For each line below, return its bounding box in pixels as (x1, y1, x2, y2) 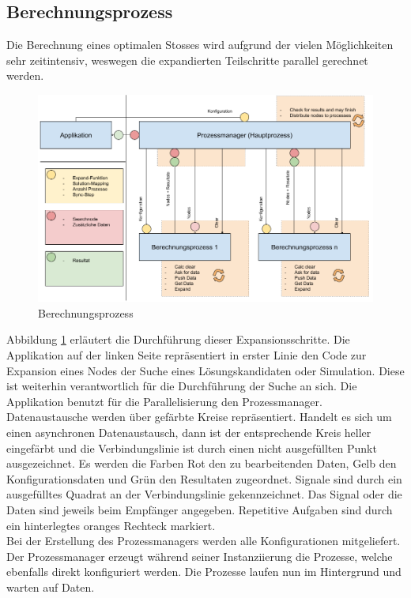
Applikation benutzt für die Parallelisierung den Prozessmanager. (6, 393, 322, 409)
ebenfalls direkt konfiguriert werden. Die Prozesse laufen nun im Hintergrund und (6, 563, 402, 580)
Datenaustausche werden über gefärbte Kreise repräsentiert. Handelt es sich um (6, 408, 392, 425)
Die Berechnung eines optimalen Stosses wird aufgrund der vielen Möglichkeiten (6, 36, 394, 53)
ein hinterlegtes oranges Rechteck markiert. (6, 517, 216, 533)
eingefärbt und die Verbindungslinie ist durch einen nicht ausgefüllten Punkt (6, 439, 377, 456)
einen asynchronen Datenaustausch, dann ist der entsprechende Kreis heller (6, 423, 371, 440)
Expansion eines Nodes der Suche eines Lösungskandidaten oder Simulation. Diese (6, 362, 405, 378)
